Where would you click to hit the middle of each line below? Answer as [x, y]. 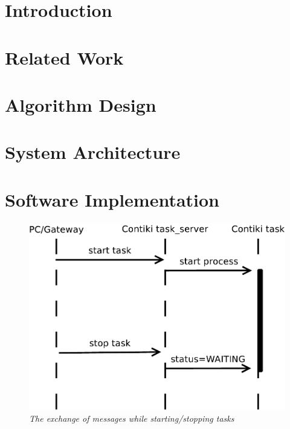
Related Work [64, 57]
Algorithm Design [81, 104]
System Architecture [93, 152]
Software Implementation [112, 199]
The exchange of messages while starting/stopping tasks [132, 418]
